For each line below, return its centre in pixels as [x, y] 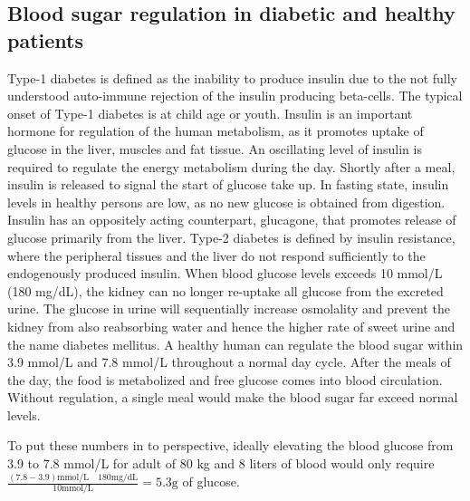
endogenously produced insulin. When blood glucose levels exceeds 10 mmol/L [225, 273]
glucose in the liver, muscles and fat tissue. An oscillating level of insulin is [215, 148]
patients [45, 39]
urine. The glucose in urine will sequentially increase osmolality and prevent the [229, 308]
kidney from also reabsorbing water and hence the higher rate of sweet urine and [231, 326]
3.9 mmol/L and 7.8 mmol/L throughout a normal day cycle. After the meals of [229, 362]
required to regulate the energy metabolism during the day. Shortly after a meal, [231, 166]
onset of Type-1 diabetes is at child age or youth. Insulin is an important [210, 113]
